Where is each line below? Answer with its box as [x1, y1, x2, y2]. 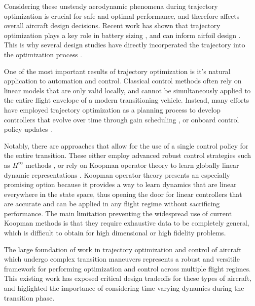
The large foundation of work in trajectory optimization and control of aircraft [4, 244, 242, 254]
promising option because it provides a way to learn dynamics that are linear [4, 179, 237, 190]
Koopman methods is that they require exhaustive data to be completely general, [4, 218, 250, 228]
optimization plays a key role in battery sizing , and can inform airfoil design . [4, 30, 241, 40]
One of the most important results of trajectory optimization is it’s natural [4, 66, 231, 76]
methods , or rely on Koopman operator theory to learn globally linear [26, 159, 239, 170]
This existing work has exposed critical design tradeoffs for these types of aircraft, [4, 273, 252, 283]
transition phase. [4, 292, 55, 303]
